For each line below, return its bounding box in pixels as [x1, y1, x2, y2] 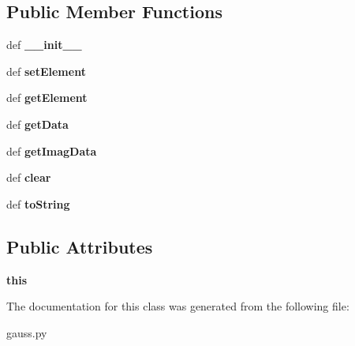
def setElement [6, 62, 86, 79]
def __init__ [6, 36, 82, 53]
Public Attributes [6, 234, 153, 258]
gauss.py [6, 324, 47, 340]
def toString [6, 195, 70, 212]
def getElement [6, 89, 88, 106]
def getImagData [6, 142, 97, 159]
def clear [6, 169, 51, 186]
